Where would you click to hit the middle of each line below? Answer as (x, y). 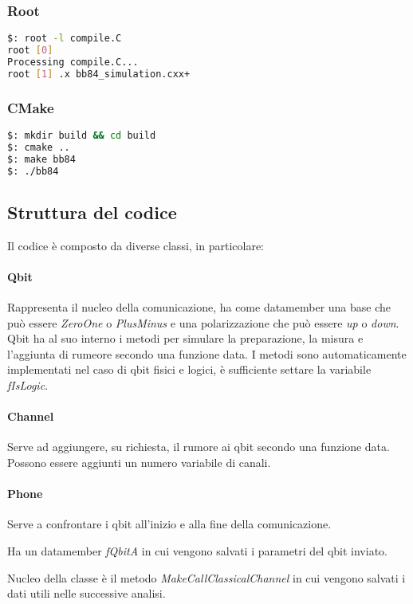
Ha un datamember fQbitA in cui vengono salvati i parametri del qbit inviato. (197, 550)
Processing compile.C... (73, 62)
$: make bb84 (41, 159)
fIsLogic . (28, 385)
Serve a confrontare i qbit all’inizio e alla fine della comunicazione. (169, 524)
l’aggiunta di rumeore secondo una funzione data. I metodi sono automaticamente (207, 353)
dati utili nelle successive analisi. (87, 593)
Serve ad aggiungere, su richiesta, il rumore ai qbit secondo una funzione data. (199, 447)
